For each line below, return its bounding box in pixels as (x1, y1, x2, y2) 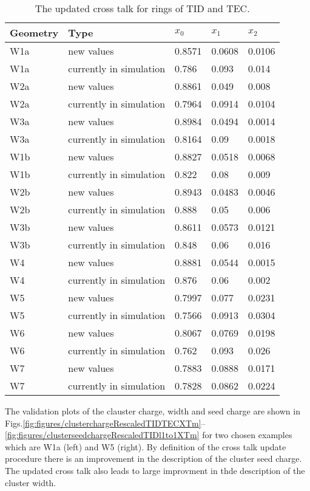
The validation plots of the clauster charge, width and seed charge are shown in (5, 405, 300, 417)
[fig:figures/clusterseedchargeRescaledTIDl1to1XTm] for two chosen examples (5, 428, 292, 441)
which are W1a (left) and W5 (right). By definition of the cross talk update (5, 440, 286, 453)
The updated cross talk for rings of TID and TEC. (35, 1, 250, 15)
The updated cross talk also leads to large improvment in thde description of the (5, 464, 305, 476)
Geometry (10, 26, 59, 39)
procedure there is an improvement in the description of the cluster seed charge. (5, 452, 302, 465)
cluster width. (5, 476, 56, 489)
